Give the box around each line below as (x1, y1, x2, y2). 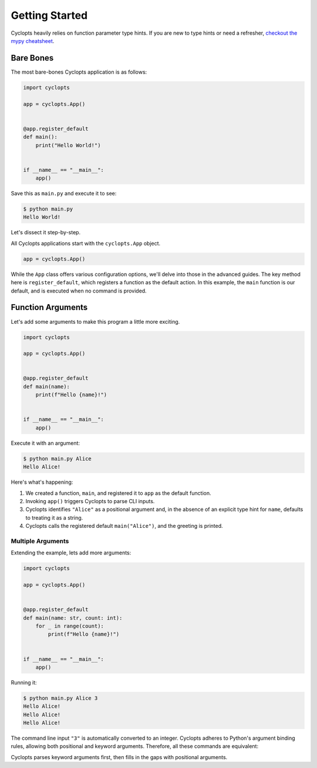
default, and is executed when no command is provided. (11, 287, 147, 294)
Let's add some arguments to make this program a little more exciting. (11, 318, 180, 325)
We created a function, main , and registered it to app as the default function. (25, 489, 211, 497)
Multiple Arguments (11, 537, 69, 545)
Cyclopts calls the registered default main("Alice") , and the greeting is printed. (25, 523, 223, 530)
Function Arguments (11, 302, 88, 312)
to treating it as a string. (25, 514, 83, 521)
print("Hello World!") (35, 142, 101, 148)
